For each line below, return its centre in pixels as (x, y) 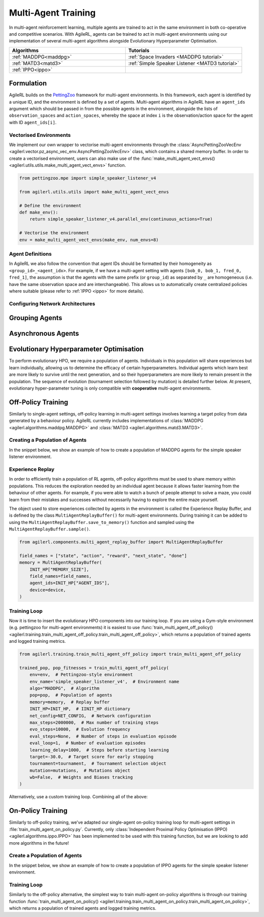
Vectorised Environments (40, 135)
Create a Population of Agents (45, 855)
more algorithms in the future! (39, 843)
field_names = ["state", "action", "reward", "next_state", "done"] (103, 556)
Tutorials (139, 50)
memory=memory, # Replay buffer (70, 702)
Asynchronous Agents (44, 334)
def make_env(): (39, 212)
